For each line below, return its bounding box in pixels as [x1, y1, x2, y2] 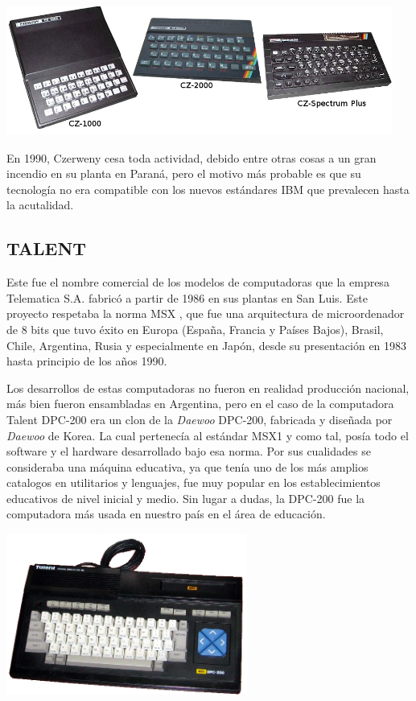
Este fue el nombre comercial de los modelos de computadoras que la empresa [6, 274, 389, 291]
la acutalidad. [6, 196, 74, 213]
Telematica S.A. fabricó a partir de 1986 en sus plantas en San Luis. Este [6, 289, 368, 306]
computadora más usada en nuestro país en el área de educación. [6, 505, 326, 522]
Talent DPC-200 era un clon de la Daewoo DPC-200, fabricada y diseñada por [6, 410, 393, 427]
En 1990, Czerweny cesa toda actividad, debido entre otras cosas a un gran [6, 149, 377, 166]
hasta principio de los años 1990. [6, 353, 167, 369]
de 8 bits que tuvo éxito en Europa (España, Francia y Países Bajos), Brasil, [6, 320, 384, 337]
